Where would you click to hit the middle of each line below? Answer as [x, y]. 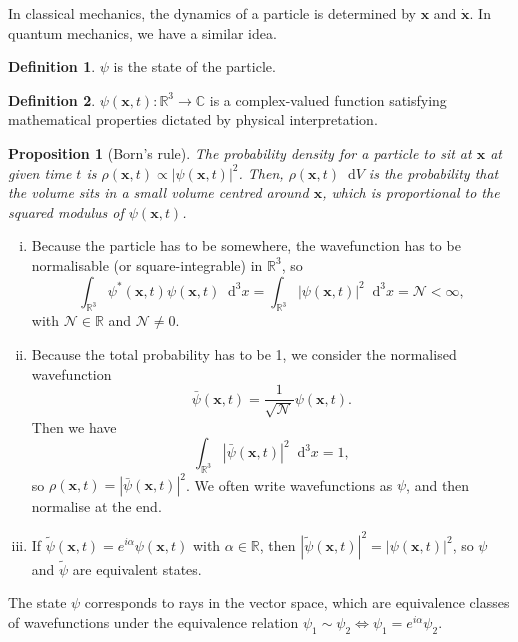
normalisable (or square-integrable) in [147, 264]
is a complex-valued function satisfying [328, 99]
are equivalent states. [137, 568]
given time [40, 172]
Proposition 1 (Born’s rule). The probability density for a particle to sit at [240, 152]
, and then [438, 484]
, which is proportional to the [411, 192]
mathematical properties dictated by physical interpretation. [193, 119]
